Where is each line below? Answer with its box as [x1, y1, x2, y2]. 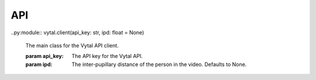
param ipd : [25, 61, 53, 68]
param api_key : [25, 53, 64, 60]
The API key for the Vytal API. [71, 53, 143, 60]
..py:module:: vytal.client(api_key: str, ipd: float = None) [11, 29, 145, 36]
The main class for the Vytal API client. [25, 42, 119, 49]
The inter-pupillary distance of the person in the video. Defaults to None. [71, 61, 247, 68]
